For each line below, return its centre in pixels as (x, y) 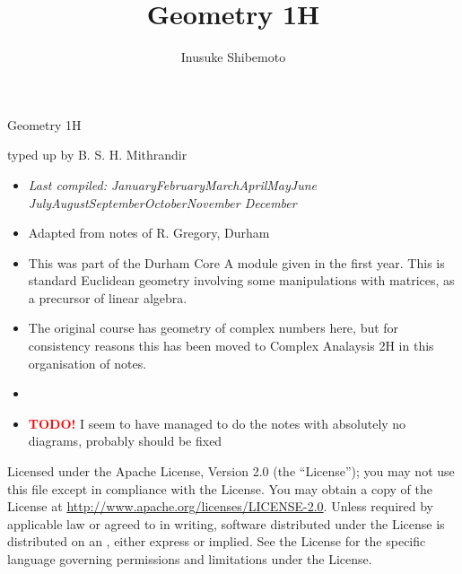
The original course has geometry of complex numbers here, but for (214, 328)
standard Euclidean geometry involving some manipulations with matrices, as (241, 280)
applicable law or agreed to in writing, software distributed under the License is (226, 523)
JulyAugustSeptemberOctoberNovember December (162, 202)
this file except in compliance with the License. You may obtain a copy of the (220, 488)
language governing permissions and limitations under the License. (190, 559)
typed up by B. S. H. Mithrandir (97, 155)
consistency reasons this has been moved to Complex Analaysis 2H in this (231, 346)
